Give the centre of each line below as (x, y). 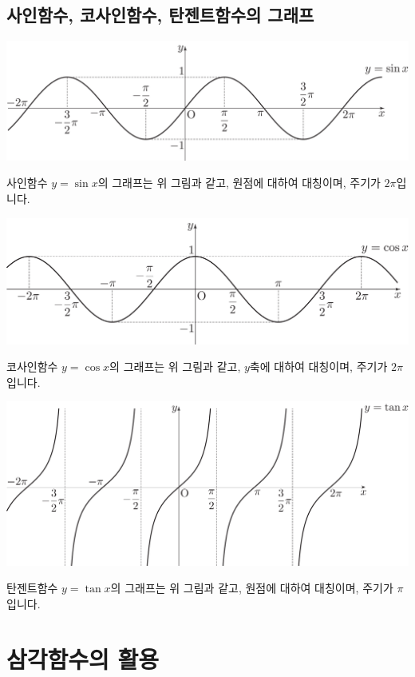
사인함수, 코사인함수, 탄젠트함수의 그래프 (160, 15)
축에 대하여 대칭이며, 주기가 (318, 366)
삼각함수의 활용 (83, 658)
